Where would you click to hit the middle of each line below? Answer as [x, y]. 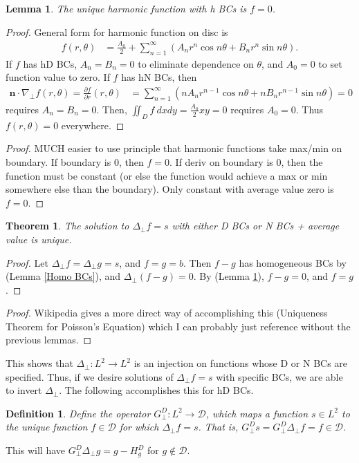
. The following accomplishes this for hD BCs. [156, 390]
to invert [24, 390]
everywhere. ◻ [93, 125]
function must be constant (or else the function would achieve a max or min [167, 175]
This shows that [39, 363]
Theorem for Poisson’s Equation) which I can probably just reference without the [178, 326]
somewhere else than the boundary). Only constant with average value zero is [170, 189]
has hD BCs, [50, 63]
